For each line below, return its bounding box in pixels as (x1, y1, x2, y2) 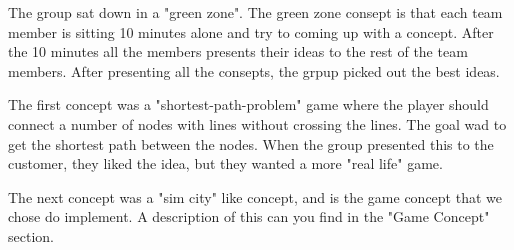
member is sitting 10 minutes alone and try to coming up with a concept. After (8, 21, 494, 42)
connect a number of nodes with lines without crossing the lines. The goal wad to (8, 113, 507, 134)
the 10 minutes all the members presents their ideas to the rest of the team (8, 41, 468, 62)
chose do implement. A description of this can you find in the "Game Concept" (8, 206, 490, 227)
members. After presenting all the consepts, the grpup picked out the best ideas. (8, 60, 500, 81)
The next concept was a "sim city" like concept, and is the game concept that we (8, 186, 502, 207)
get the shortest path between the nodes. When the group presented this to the (8, 133, 494, 154)
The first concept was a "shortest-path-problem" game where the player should (8, 94, 489, 115)
